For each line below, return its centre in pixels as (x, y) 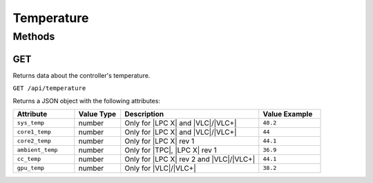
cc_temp (29, 159)
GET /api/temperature (49, 88)
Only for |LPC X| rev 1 (160, 141)
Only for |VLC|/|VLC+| (160, 168)
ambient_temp (37, 150)
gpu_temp (31, 168)
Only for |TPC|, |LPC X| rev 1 (171, 150)
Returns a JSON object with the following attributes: (86, 100)
